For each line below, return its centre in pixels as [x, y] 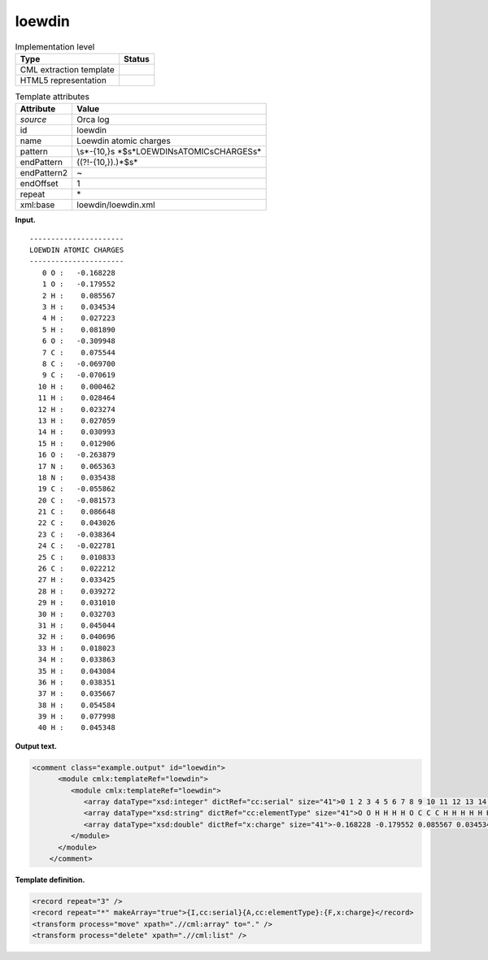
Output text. [36, 746]
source [33, 119]
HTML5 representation [63, 80]
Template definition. [50, 880]
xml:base [37, 205]
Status [136, 59]
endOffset [39, 184]
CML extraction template [67, 69]
